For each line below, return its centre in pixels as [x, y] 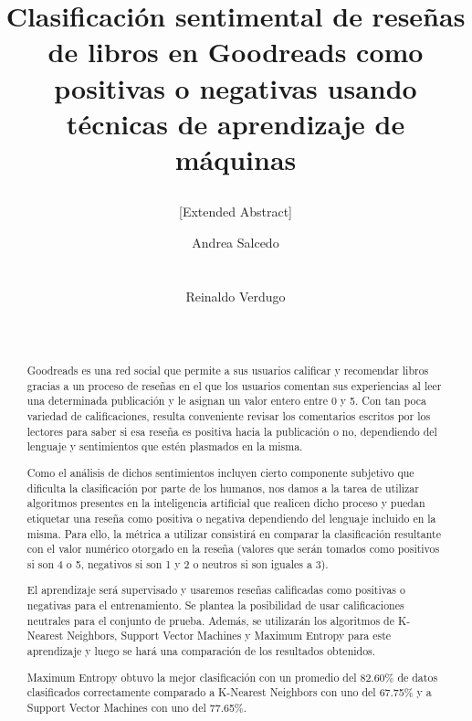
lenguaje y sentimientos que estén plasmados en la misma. [165, 446]
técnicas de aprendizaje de [236, 123]
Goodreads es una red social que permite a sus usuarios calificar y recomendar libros [228, 371]
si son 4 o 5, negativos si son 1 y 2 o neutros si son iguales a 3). [178, 563]
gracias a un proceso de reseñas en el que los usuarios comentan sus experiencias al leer [234, 385]
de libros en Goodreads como [236, 52]
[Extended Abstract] [236, 212]
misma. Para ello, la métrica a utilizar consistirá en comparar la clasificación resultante [234, 533]
